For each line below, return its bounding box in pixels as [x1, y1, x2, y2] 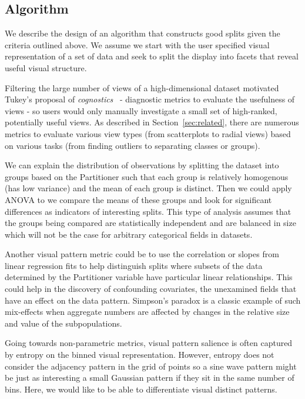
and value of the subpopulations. [5, 317, 122, 329]
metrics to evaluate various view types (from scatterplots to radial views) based [5, 127, 291, 139]
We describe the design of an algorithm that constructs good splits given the [5, 27, 280, 39]
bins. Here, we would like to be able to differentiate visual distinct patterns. [5, 383, 277, 395]
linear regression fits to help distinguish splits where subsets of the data [5, 259, 263, 271]
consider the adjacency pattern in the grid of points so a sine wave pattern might [5, 360, 297, 372]
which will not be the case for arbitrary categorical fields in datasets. [5, 228, 253, 240]
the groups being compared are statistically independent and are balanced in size [5, 217, 296, 229]
